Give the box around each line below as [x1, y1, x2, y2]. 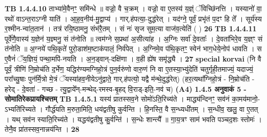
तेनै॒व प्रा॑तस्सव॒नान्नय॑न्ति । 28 [5, 124, 79, 134]
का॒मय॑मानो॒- [232, 93, 260, 104]
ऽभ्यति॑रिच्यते [5, 103, 36, 114]
